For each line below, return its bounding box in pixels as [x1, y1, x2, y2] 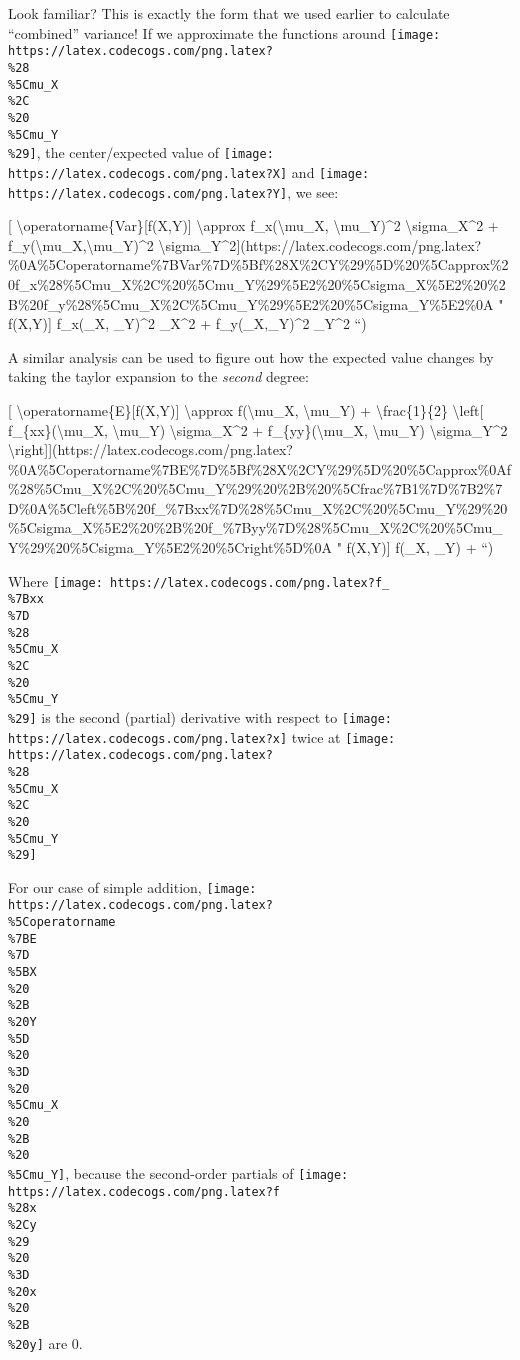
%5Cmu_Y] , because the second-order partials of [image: [8, 1162, 349, 1183]
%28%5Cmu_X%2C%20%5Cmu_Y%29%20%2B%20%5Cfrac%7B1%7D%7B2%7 [8, 478, 503, 499]
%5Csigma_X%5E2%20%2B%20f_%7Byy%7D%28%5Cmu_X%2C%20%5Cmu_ [8, 517, 503, 538]
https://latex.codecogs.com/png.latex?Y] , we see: [8, 181, 339, 202]
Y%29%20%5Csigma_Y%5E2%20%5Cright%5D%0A [8, 537, 333, 558]
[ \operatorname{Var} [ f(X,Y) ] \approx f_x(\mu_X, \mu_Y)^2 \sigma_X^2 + [8, 215, 499, 236]
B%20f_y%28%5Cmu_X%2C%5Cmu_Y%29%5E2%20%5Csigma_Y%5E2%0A [8, 293, 494, 314]
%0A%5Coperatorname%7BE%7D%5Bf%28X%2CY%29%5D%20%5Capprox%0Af [8, 458, 512, 479]
